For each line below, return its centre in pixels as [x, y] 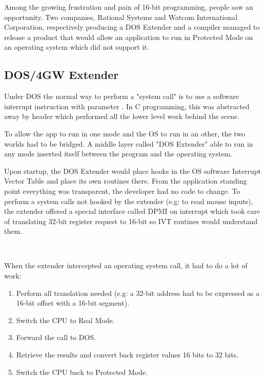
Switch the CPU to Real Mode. [65, 320]
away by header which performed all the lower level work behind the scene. [122, 116]
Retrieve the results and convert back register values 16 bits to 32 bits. [127, 355]
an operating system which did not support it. [77, 47]
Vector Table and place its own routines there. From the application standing [126, 181]
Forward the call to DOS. [56, 337]
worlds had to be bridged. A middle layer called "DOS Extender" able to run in [129, 143]
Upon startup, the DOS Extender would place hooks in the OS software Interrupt [132, 171]
